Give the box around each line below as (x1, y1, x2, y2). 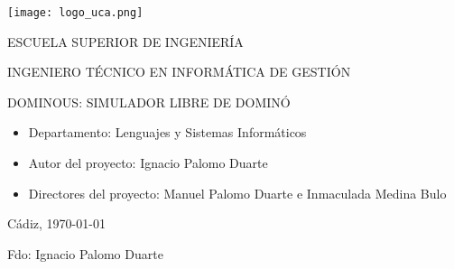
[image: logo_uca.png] (7, 6, 144, 19)
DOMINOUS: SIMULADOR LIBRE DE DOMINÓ (7, 92, 291, 111)
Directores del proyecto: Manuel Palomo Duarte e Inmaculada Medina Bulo (28, 183, 447, 202)
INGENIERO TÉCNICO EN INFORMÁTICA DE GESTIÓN (7, 62, 351, 81)
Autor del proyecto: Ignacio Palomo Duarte (28, 153, 268, 172)
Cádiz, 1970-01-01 (7, 214, 106, 233)
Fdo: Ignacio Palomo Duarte (7, 244, 163, 263)
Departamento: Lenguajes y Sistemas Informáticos (28, 123, 307, 142)
